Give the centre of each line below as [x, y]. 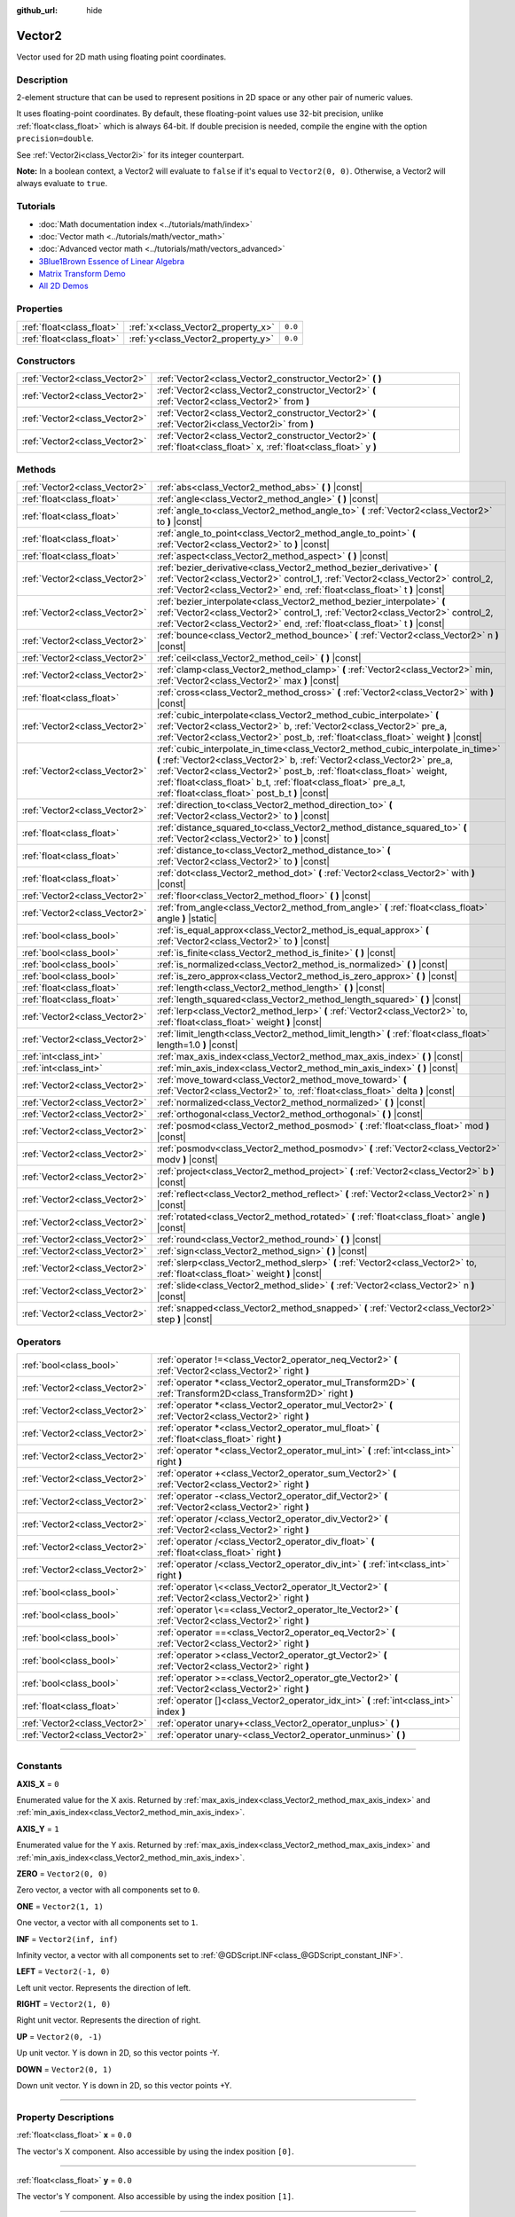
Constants [39, 1767]
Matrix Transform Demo [82, 274]
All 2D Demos [63, 286]
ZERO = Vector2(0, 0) [62, 1873]
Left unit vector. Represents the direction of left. [104, 1987]
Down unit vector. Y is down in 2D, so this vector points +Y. [124, 2086]
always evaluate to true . [62, 184]
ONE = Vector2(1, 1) [60, 1906]
